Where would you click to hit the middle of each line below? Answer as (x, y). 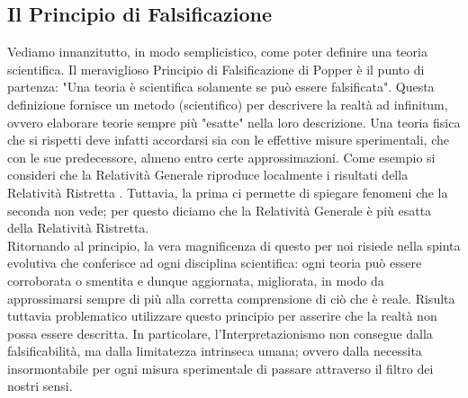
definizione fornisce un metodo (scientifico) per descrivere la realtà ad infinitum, (228, 104)
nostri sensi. (40, 386)
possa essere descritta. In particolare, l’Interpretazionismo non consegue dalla (220, 333)
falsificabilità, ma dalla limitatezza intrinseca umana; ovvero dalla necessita (215, 351)
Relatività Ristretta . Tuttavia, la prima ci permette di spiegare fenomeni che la (228, 192)
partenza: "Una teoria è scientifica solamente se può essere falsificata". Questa (221, 87)
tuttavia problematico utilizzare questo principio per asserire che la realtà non (222, 316)
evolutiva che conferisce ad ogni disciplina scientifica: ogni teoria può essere (215, 263)
